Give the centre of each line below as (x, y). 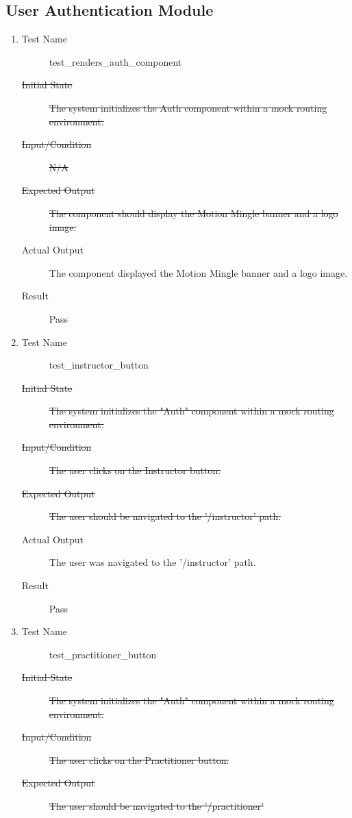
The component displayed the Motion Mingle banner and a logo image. (198, 272)
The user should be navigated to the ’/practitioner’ (156, 805)
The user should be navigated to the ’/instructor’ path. (165, 516)
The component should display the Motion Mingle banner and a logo (193, 213)
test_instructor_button (99, 365)
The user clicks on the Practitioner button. (139, 759)
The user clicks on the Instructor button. (135, 470)
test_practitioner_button (103, 654)
